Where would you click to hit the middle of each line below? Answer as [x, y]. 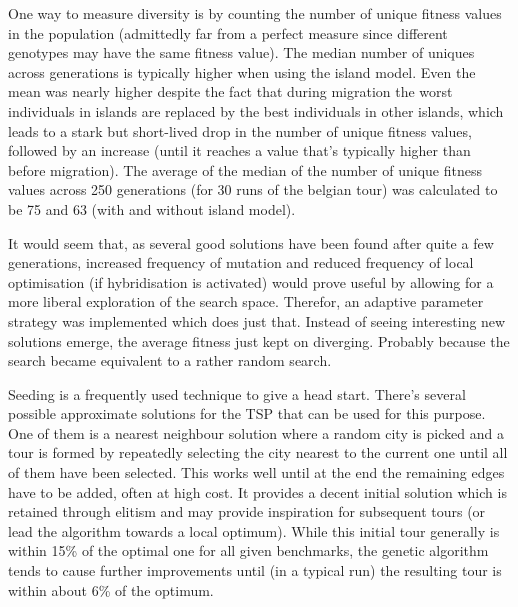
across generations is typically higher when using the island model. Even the [242, 71]
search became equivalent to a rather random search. [170, 360]
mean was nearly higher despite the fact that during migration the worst [230, 91]
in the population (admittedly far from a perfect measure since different [228, 32]
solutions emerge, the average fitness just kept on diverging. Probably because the [259, 340]
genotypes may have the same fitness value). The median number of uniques [241, 52]
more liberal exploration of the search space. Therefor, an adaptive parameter [246, 301]
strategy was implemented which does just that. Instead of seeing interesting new [257, 320]
